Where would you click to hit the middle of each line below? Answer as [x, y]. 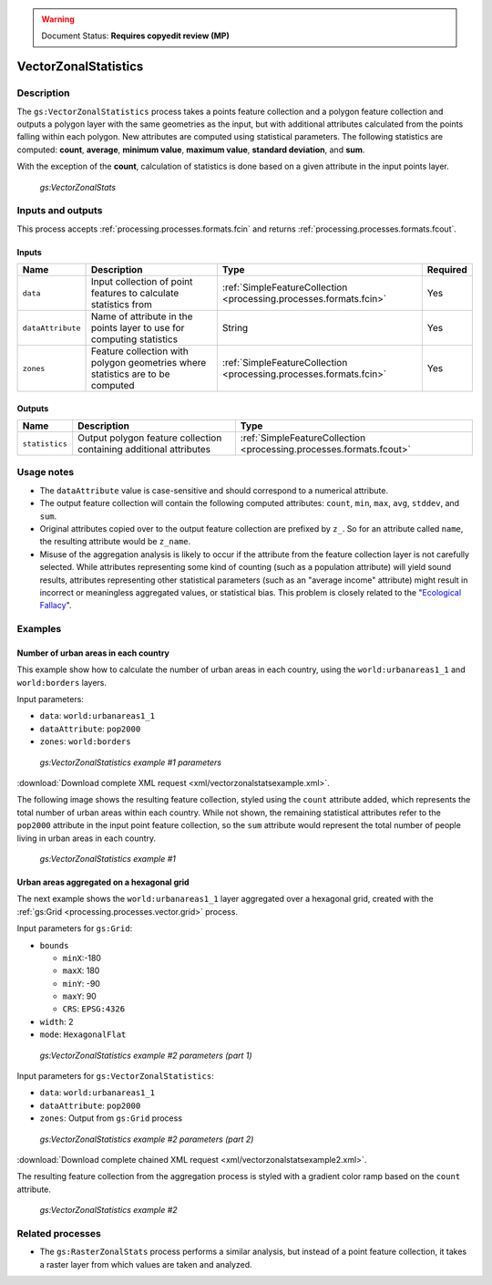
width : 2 [56, 1021]
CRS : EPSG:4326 [94, 1009]
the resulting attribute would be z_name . [115, 542]
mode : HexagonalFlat [83, 1034]
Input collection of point [142, 282]
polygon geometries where [149, 363]
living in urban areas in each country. [87, 838]
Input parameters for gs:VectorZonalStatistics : [115, 1076]
